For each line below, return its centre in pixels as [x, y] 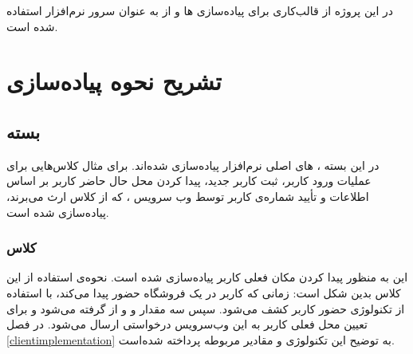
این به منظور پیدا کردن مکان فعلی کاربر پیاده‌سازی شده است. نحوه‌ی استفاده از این [207, 277]
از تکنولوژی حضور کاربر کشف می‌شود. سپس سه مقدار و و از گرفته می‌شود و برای [206, 308]
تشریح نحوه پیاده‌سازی [114, 81]
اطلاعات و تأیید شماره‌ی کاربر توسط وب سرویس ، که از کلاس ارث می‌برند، [188, 196]
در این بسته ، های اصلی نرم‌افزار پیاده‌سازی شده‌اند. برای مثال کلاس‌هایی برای [193, 165]
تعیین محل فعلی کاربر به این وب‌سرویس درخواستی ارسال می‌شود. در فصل [187, 324]
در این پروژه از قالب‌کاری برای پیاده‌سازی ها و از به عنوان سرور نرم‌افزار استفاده [200, 10]
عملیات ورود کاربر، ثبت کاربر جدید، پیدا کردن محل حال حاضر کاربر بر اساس [189, 181]
